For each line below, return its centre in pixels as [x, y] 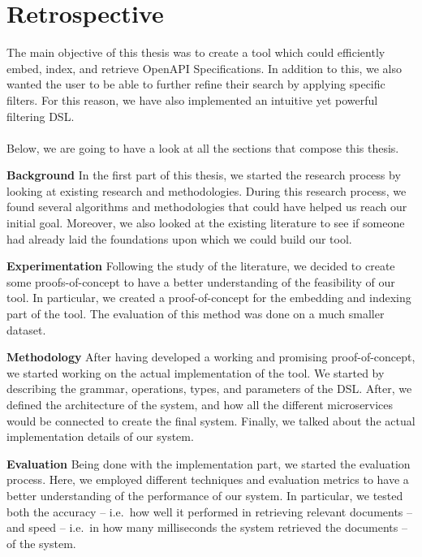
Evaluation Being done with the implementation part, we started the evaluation [209, 463]
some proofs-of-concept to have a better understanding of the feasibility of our [201, 281]
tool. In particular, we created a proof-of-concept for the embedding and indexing [209, 298]
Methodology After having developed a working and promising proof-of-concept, [211, 357]
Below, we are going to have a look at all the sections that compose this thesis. [203, 147]
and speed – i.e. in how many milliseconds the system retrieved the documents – [207, 527]
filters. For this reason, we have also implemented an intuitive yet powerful [192, 99]
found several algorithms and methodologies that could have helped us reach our [207, 207]
